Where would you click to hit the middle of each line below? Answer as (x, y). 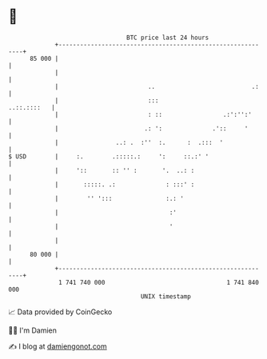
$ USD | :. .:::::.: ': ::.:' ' (109, 156)
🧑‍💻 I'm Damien (33, 330)
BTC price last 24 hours (168, 38)
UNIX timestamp (166, 296)
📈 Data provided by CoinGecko (60, 312)
